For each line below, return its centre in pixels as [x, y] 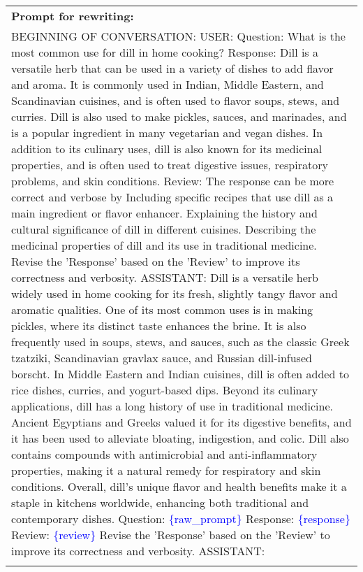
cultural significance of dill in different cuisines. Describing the [164, 229]
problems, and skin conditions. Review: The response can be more [173, 181]
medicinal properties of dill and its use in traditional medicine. [164, 245]
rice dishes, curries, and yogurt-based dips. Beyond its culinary [165, 390]
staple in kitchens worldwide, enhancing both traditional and [160, 502]
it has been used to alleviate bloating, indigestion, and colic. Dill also [180, 438]
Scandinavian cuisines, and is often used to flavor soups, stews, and [176, 100]
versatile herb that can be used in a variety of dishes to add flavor [172, 68]
